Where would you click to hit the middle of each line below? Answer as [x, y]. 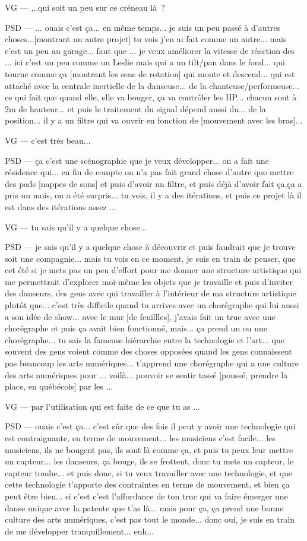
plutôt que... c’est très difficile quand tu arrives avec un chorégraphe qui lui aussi [152, 305]
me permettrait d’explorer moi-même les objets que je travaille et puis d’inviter [149, 281]
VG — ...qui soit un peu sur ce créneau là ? [85, 7]
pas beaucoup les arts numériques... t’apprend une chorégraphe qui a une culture [152, 363]
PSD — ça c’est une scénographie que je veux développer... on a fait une [137, 160]
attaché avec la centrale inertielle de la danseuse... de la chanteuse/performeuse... [152, 85]
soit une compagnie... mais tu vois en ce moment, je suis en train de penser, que [150, 258]
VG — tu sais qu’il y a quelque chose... [76, 227]
